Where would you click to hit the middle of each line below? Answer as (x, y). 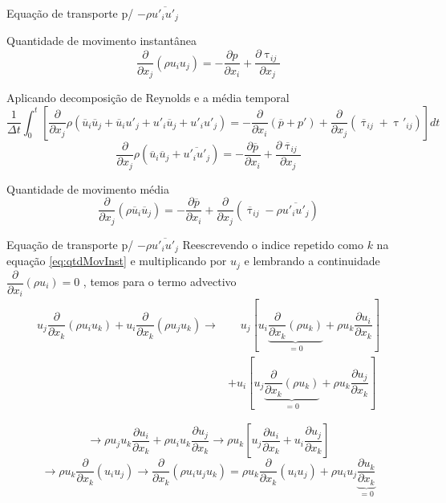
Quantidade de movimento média (88, 188)
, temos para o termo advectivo (160, 281)
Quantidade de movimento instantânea (101, 41)
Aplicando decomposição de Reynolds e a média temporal (148, 97)
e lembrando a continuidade (312, 261)
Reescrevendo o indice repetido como (273, 244)
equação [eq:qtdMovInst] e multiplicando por (117, 261)
